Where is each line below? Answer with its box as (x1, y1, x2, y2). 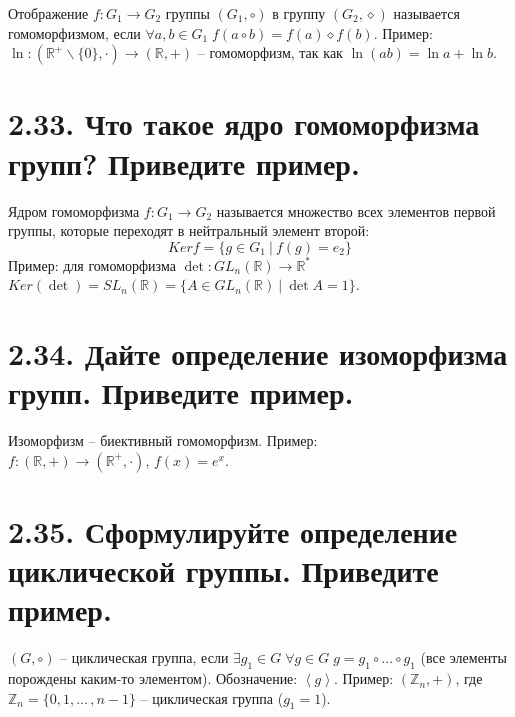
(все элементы (420, 647, 507, 668)
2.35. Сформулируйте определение (8, 510, 458, 551)
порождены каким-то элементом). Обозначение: (8, 668, 298, 689)
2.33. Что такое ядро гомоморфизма (8, 103, 480, 144)
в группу (272, 3, 326, 23)
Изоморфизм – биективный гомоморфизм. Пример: (8, 430, 318, 451)
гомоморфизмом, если (8, 22, 141, 43)
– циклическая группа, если (60, 647, 229, 668)
